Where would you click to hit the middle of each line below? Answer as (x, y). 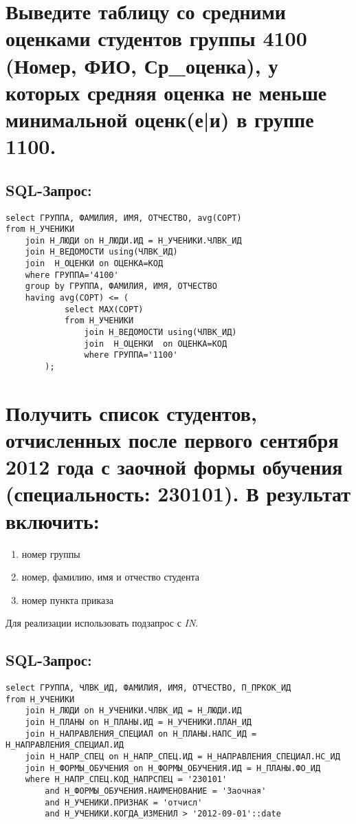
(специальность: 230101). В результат (178, 494)
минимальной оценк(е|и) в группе (160, 119)
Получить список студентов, (131, 412)
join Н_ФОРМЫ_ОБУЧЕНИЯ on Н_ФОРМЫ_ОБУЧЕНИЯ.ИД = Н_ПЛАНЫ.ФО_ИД (173, 768)
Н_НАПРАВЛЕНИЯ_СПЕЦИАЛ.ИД (65, 745)
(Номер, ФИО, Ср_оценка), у (142, 65)
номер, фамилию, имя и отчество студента (111, 577)
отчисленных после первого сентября (172, 440)
